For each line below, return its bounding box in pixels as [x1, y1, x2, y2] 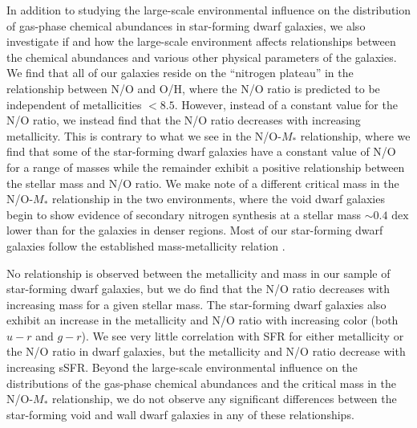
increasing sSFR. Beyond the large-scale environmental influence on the [6, 359, 358, 376]
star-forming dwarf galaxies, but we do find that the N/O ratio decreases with [6, 280, 391, 297]
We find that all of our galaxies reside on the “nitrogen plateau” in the [6, 64, 354, 81]
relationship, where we [300, 127, 411, 144]
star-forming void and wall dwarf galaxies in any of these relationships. [6, 406, 354, 422]
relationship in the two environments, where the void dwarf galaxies [52, 190, 385, 207]
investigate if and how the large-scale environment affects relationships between [6, 33, 396, 50]
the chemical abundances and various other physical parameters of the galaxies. [6, 48, 397, 65]
